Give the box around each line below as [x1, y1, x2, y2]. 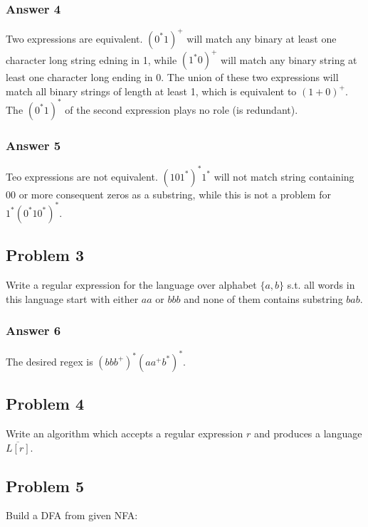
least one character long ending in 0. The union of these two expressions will [6, 70, 339, 85]
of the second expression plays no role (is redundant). [65, 102, 298, 117]
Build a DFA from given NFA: [6, 508, 138, 523]
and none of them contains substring [184, 291, 343, 306]
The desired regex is [6, 353, 93, 368]
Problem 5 [6, 474, 84, 496]
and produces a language [253, 426, 362, 441]
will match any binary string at [221, 52, 357, 67]
